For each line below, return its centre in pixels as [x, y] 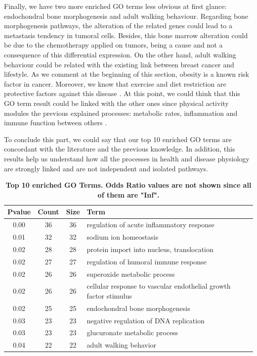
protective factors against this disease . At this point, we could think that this [122, 93]
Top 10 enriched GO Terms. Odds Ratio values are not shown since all [128, 185]
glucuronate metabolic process [132, 332]
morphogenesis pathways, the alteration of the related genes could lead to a [118, 25]
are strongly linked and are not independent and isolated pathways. [106, 168]
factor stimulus [109, 295]
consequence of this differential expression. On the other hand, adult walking [120, 54]
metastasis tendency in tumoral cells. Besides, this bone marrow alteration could [126, 35]
